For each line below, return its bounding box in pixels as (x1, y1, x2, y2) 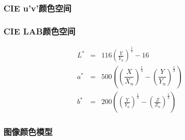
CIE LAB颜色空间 (3, 24, 75, 37)
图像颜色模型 (3, 125, 53, 138)
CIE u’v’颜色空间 (3, 1, 71, 14)
